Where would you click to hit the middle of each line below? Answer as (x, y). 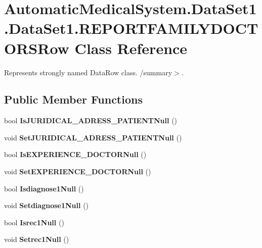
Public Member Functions (73, 99)
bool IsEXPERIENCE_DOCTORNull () (75, 154)
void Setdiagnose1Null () (47, 205)
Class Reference (131, 48)
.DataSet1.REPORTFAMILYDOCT (131, 28)
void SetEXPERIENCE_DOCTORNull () (78, 171)
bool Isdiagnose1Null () (44, 188)
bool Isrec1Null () (34, 222)
